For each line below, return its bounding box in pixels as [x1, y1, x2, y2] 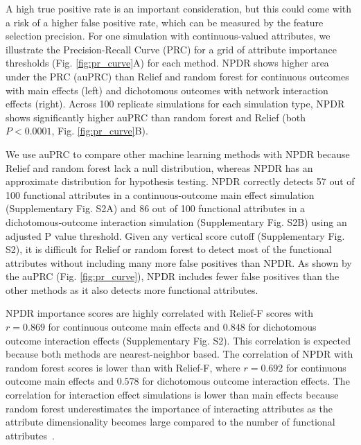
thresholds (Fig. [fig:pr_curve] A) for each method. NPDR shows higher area [6, 55, 329, 70]
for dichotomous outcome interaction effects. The [142, 374, 350, 388]
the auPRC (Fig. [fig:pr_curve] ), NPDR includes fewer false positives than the [6, 269, 340, 283]
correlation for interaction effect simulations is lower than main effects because [6, 387, 339, 402]
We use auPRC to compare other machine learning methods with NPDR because [6, 146, 350, 161]
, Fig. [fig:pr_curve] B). [51, 123, 148, 138]
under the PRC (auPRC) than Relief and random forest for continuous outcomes [6, 69, 349, 83]
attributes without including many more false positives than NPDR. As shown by [6, 255, 352, 270]
